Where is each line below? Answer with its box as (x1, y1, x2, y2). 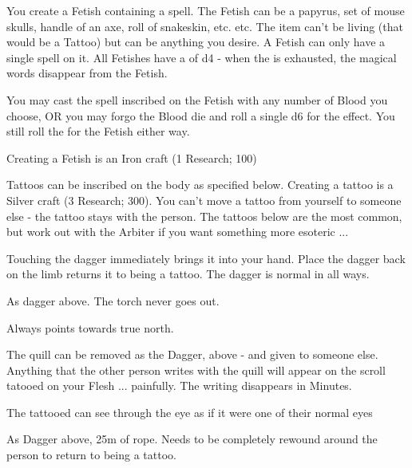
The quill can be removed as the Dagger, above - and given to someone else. (6, 346, 378, 363)
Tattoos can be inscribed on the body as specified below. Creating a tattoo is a (6, 176, 394, 193)
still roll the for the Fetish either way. (6, 123, 190, 140)
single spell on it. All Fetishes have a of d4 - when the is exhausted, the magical (6, 49, 397, 65)
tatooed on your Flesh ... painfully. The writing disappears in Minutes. (6, 377, 352, 394)
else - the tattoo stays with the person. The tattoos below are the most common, (6, 207, 402, 224)
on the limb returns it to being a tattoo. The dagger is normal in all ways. (6, 265, 370, 282)
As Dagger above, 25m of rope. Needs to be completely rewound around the (6, 431, 378, 447)
